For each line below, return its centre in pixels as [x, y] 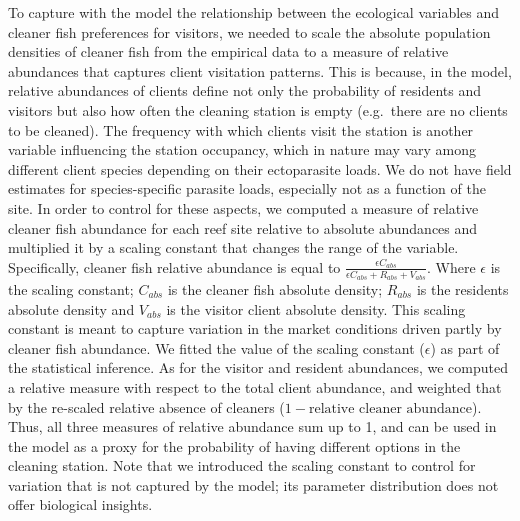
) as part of [465, 347]
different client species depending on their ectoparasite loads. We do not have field [260, 168]
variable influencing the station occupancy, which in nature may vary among [242, 149]
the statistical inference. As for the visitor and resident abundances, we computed [258, 367]
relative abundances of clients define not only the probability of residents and [244, 90]
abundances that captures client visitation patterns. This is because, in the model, [260, 70]
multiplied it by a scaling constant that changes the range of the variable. [233, 247]
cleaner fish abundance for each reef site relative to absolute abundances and [243, 227]
